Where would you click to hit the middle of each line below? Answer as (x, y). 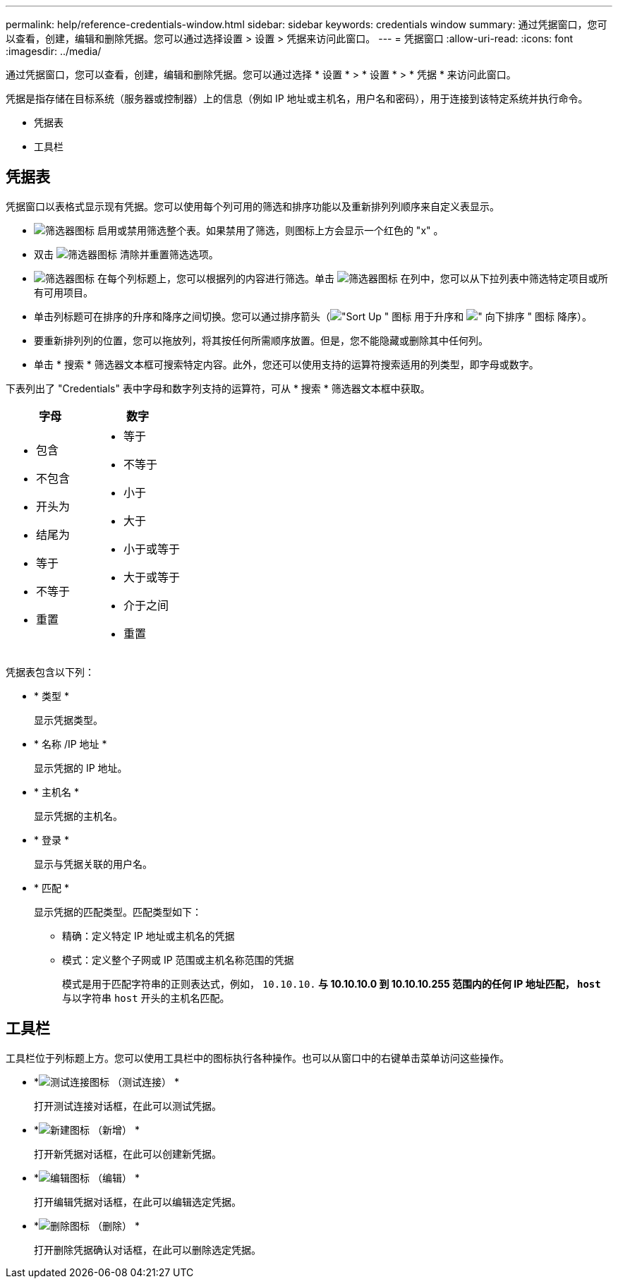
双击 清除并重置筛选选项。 (126, 254)
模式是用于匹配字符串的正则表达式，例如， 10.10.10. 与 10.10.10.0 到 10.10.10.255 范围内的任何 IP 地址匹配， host (332, 983)
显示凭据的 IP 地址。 (81, 768)
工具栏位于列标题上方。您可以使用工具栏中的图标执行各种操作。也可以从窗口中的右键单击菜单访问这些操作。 (257, 1058)
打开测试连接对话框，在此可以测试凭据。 (128, 1106)
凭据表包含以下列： (50, 672)
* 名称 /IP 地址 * (71, 744)
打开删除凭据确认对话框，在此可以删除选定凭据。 (147, 1249)
